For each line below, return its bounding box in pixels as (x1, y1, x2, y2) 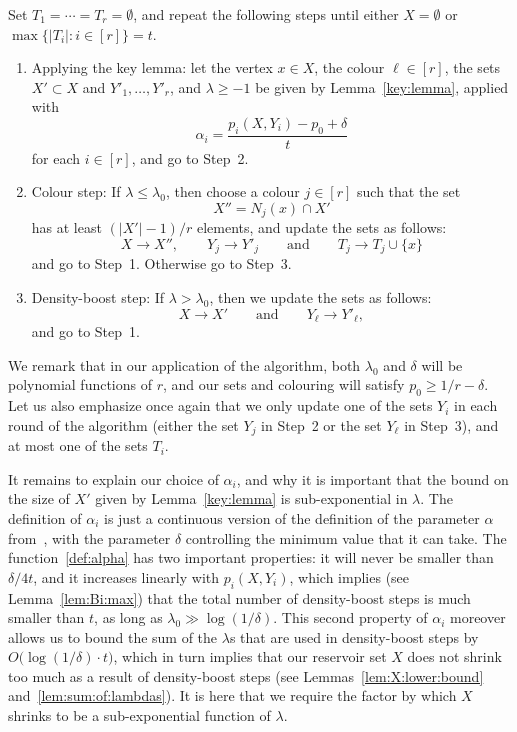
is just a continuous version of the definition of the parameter (104, 507, 480, 528)
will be (421, 354, 463, 375)
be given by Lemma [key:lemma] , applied (255, 76, 509, 97)
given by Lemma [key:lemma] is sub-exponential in (95, 488, 408, 509)
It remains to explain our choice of (8, 468, 219, 489)
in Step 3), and (404, 414, 499, 435)
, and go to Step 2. (131, 147, 249, 168)
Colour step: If (31, 181, 121, 202)
